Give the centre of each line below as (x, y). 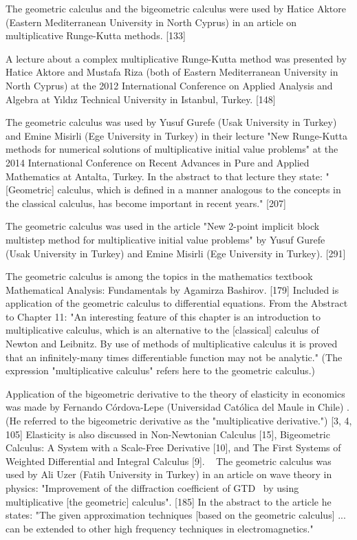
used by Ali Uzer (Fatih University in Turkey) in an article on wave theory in (169, 474)
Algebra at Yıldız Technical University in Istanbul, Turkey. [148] (141, 99)
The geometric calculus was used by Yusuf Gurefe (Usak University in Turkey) (171, 122)
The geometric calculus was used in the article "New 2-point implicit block (163, 226)
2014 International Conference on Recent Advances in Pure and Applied (158, 162)
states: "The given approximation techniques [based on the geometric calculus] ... (176, 515)
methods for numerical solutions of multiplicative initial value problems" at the (172, 149)
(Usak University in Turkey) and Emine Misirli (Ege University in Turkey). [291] (176, 253)
